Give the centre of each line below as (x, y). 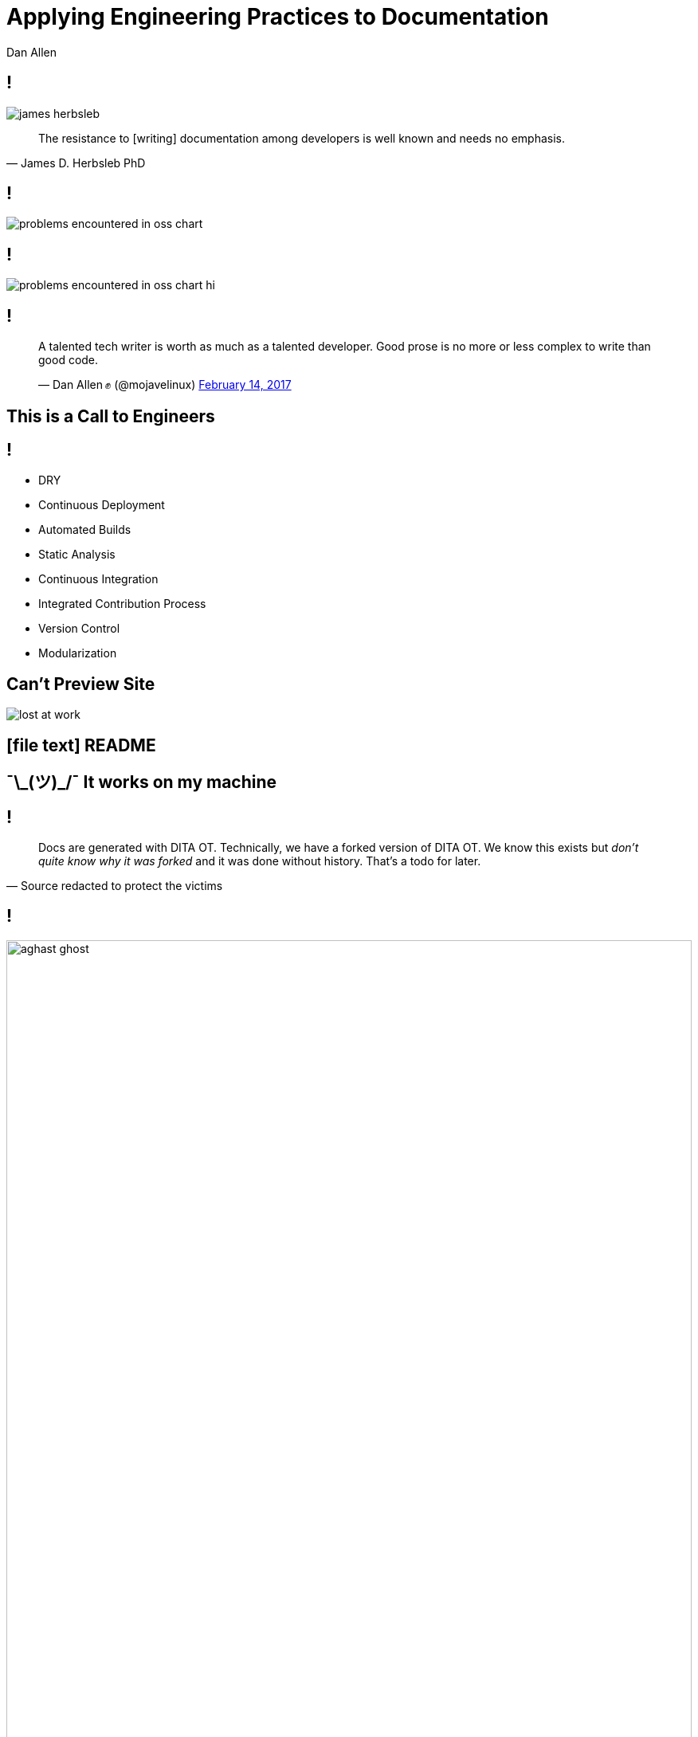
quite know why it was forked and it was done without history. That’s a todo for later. (260, 861)
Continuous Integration (98, 579)
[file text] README (81, 745)
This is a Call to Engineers (111, 416)
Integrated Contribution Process (122, 604)
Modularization (78, 653)
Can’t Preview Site (81, 684)
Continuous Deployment (102, 505)
